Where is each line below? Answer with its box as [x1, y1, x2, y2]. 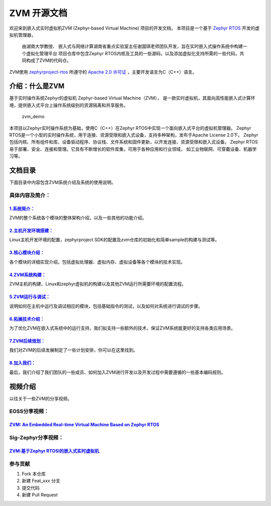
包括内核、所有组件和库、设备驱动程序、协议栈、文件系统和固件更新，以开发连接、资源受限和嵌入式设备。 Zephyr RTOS [9, 139, 258, 145]
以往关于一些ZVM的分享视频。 [9, 395, 72, 401]
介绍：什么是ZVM [9, 82, 65, 90]
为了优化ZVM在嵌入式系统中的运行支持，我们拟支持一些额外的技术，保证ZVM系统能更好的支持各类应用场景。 [9, 325, 236, 331]
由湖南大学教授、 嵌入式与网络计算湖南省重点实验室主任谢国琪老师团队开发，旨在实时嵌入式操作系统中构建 [22, 43, 243, 50]
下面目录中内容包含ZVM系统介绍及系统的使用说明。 [9, 180, 116, 186]
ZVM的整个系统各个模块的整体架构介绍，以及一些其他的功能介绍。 [9, 215, 147, 221]
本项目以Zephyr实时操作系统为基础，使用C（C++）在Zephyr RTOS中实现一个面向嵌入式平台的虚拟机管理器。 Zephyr [9, 125, 251, 131]
